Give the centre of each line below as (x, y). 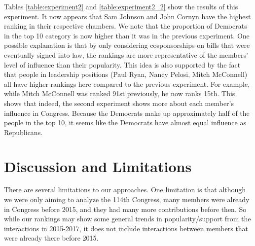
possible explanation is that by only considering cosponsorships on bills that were (127, 45)
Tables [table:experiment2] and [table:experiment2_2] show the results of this (121, 6)
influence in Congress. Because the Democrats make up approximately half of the (127, 113)
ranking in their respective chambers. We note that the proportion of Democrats (126, 26)
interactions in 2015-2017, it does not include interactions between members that (126, 228)
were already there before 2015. (51, 238)
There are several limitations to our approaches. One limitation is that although (125, 190)
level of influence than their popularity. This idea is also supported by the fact (122, 64)
